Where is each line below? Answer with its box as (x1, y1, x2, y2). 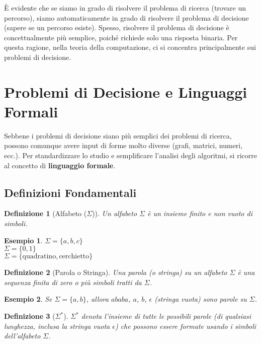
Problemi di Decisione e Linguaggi (4, 81, 247, 102)
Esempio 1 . (4, 235, 43, 245)
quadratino (22, 253, 56, 260)
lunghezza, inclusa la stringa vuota (4, 320, 110, 331)
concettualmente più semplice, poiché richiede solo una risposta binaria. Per (4, 32, 238, 42)
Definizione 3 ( (4, 311, 55, 321)
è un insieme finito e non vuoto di (147, 208, 252, 219)
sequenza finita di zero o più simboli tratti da (4, 277, 142, 287)
